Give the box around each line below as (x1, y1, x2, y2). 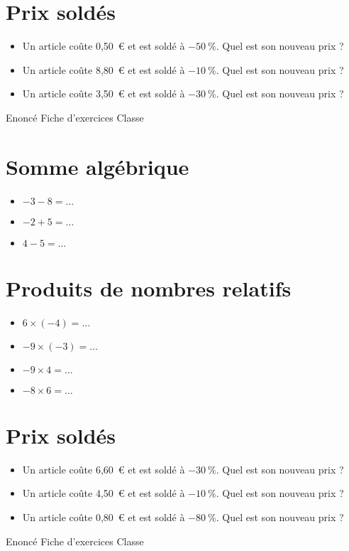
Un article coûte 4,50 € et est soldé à (22, 486, 185, 501)
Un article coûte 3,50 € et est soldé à (22, 86, 185, 101)
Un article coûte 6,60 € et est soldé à (22, 461, 185, 476)
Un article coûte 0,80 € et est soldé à (22, 510, 185, 525)
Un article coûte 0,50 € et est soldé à (22, 38, 185, 53)
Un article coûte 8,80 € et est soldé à (22, 62, 185, 77)
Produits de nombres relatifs (6, 273, 292, 302)
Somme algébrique (6, 151, 189, 181)
